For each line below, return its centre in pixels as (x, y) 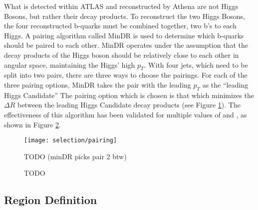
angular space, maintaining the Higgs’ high (70, 64)
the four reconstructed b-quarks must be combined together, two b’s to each (120, 26)
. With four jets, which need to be (196, 64)
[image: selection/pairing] (71, 141)
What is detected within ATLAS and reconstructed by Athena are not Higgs (121, 6)
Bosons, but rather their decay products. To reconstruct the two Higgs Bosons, (125, 16)
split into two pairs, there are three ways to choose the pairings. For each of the (126, 75)
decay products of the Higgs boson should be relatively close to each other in (122, 54)
